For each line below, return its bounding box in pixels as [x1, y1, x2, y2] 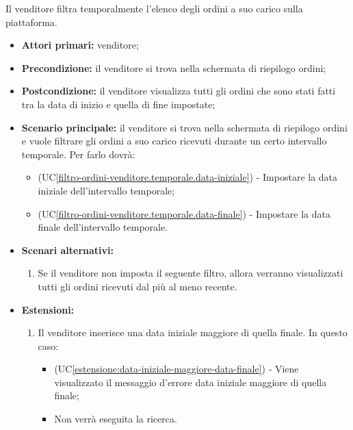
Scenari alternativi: [21, 242, 114, 257]
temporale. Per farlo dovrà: [21, 147, 135, 161]
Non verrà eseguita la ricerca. [54, 412, 177, 426]
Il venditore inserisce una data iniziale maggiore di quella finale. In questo [38, 325, 348, 340]
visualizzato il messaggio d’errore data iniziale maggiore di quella [54, 375, 327, 389]
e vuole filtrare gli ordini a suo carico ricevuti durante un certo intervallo [21, 134, 327, 148]
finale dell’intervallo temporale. [38, 220, 168, 234]
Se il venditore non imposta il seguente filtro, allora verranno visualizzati [38, 266, 343, 280]
